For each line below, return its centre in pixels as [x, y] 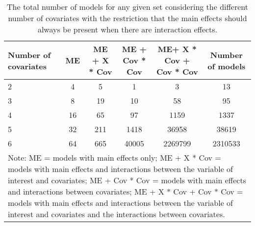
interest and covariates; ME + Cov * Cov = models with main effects [127, 180]
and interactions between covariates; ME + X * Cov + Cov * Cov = [126, 191]
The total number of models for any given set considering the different [127, 7]
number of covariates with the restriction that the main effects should [127, 18]
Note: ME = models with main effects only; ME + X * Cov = [115, 157]
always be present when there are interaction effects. [127, 29]
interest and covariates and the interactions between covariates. [116, 214]
